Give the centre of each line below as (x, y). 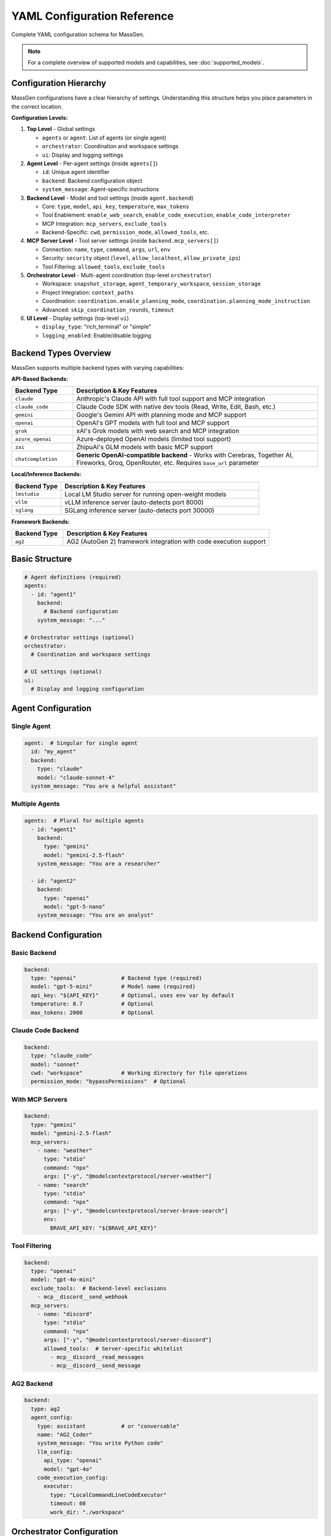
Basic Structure (42, 559)
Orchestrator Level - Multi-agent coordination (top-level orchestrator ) (119, 275)
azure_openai (33, 439)
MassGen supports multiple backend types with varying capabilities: (98, 367)
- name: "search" (63, 1185)
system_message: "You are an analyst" (95, 915)
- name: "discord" (65, 1314)
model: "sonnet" (55, 1064)
